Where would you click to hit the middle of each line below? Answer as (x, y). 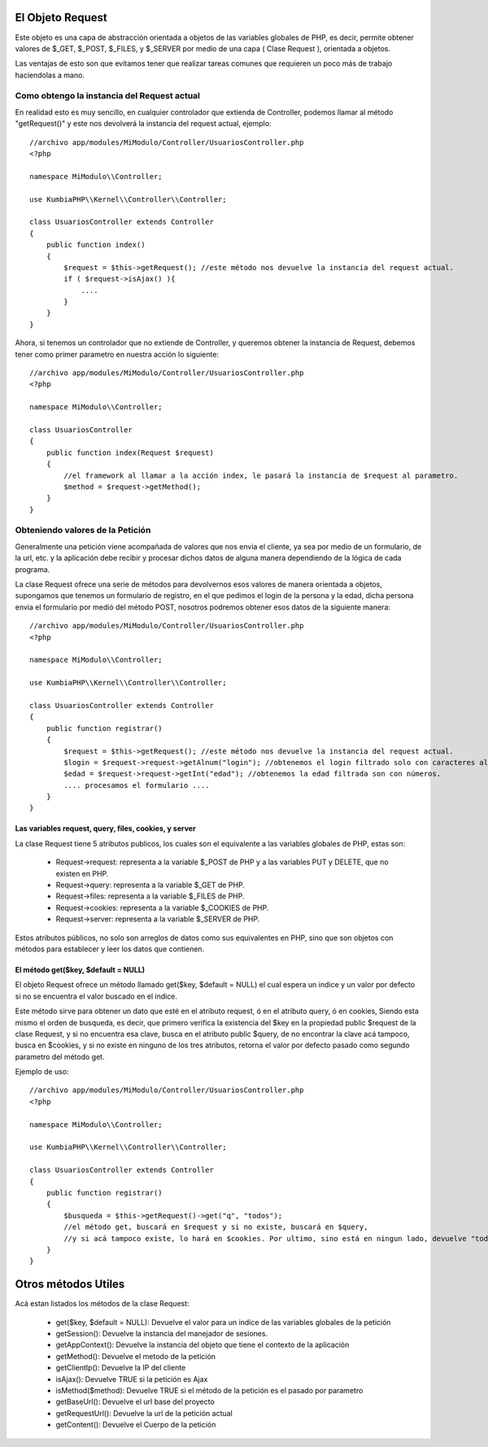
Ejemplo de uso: (42, 1072)
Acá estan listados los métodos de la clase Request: (102, 1304)
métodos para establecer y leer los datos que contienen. (110, 949)
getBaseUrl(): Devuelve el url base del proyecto (135, 1402)
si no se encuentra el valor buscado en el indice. (96, 996)
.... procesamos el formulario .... (137, 785)
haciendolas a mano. (50, 75)
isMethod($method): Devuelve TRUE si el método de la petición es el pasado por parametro (209, 1390)
